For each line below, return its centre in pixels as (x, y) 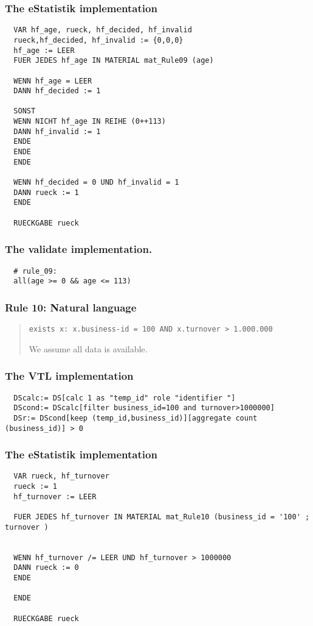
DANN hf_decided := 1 (57, 91)
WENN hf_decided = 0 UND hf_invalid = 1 (96, 183)
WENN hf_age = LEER (53, 81)
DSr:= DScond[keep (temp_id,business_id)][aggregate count (136, 418)
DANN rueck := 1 (46, 192)
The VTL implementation (69, 376)
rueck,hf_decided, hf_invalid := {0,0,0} (98, 40)
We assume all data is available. (88, 348)
